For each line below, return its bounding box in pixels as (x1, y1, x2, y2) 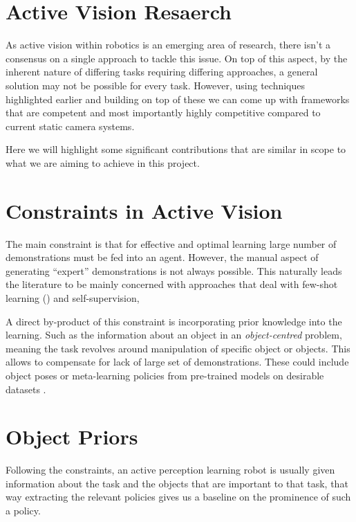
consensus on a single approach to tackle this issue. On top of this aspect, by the (6, 51, 348, 65)
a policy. (6, 503, 41, 518)
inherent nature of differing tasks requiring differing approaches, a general (6, 64, 318, 79)
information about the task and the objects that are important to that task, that (6, 476, 348, 490)
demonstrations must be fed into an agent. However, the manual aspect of (6, 250, 319, 264)
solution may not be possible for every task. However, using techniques (6, 78, 306, 92)
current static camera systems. (6, 118, 135, 133)
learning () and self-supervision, (6, 290, 140, 305)
